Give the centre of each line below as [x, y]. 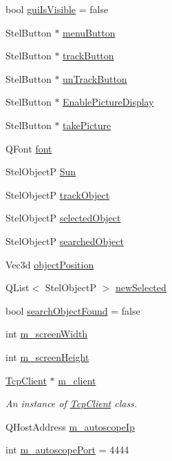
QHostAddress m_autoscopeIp [70, 426]
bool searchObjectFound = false [73, 310]
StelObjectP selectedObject [63, 218]
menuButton [89, 32]
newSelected [141, 287]
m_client [77, 380]
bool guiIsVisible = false [57, 9]
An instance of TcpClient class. [72, 403]
